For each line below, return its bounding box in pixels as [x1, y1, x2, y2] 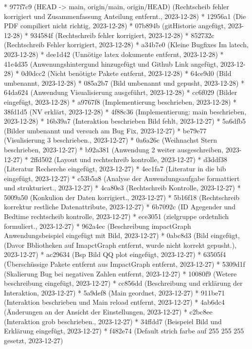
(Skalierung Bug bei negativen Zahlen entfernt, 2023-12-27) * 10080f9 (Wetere [4, 268, 237, 278]
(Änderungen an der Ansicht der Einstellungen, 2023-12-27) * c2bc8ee [4, 307, 213, 316]
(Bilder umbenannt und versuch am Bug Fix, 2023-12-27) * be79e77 [4, 125, 207, 135]
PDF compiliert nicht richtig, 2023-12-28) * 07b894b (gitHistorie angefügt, [4, 20, 226, 31]
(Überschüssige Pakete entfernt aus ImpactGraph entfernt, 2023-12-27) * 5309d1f [4, 259, 245, 269]
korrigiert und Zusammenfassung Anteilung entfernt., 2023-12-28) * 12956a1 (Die [4, 11, 246, 21]
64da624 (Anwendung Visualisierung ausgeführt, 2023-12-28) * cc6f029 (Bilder [4, 87, 237, 97]
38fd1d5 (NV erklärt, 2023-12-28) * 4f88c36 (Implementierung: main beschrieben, [4, 106, 247, 116]
